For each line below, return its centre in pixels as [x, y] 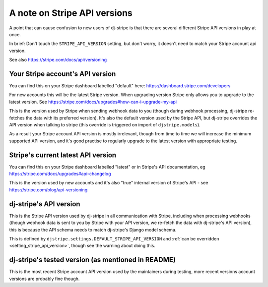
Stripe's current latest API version [63, 155]
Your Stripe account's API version [63, 74]
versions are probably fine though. [44, 279]
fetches [17, 118]
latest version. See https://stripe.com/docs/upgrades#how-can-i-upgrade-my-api [93, 102]
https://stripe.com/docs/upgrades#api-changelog [60, 174]
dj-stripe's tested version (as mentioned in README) [93, 260]
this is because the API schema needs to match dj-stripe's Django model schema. [93, 230]
